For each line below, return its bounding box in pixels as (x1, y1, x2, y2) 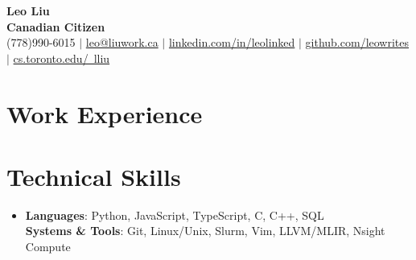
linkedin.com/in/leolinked (168, 34, 295, 51)
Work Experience (6, 97, 203, 130)
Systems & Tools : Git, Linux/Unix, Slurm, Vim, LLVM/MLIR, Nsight (25, 222, 385, 239)
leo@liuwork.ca (85, 34, 159, 51)
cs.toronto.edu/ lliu (13, 49, 110, 66)
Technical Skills (6, 159, 181, 192)
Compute (25, 238, 71, 255)
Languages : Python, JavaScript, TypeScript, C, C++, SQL (25, 206, 324, 223)
